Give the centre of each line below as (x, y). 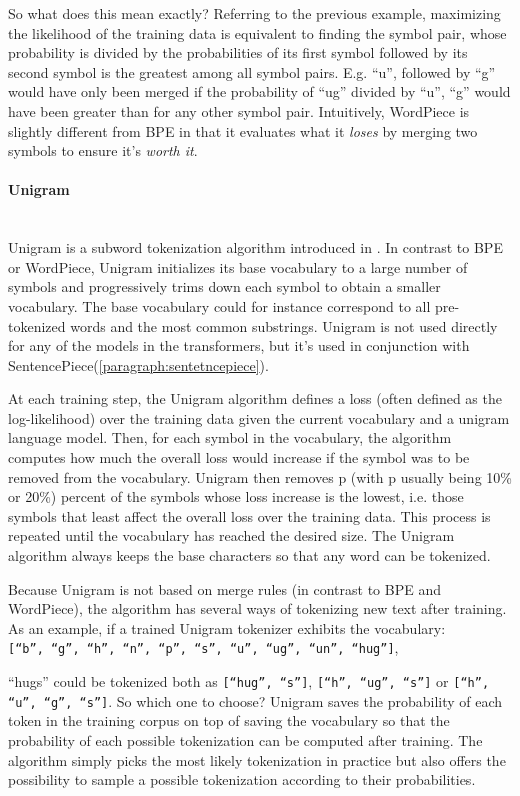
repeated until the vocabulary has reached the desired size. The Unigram (231, 535)
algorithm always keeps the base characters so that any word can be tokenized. (249, 555)
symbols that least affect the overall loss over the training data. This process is (249, 515)
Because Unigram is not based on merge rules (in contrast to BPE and (224, 588)
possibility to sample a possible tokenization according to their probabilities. (242, 779)
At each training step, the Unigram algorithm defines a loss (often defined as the (255, 398)
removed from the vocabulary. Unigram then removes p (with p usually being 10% (260, 476)
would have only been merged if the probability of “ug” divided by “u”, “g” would (259, 91)
